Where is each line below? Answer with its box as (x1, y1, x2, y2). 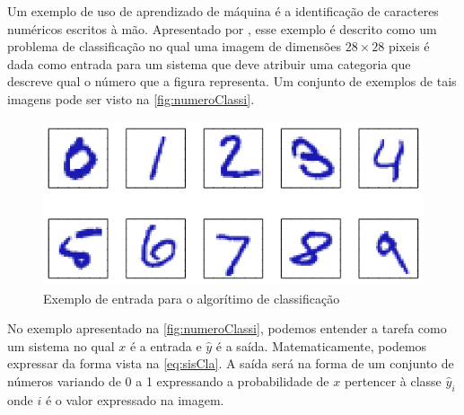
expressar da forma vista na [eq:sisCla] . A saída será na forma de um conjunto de (7, 354, 454, 373)
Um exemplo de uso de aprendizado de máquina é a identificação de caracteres (7, 2, 439, 20)
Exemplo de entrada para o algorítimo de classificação (43, 288, 340, 307)
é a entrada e (129, 336, 202, 355)
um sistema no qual (7, 336, 115, 355)
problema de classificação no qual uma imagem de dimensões (7, 37, 342, 56)
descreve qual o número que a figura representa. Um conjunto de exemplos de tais (7, 72, 457, 91)
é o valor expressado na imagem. (45, 390, 224, 409)
